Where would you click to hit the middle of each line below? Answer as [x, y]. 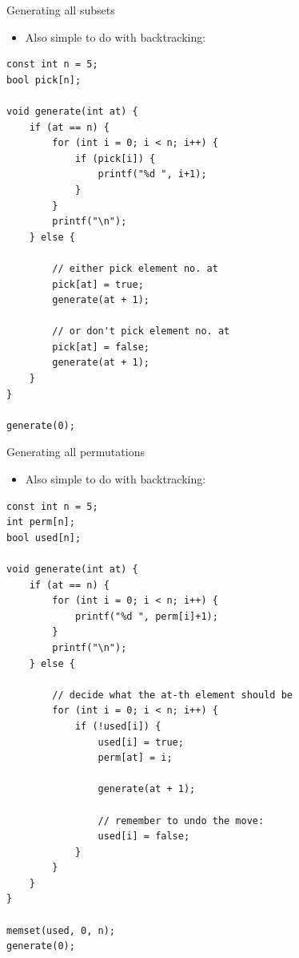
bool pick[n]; [44, 80]
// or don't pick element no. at [141, 331]
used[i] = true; [141, 742]
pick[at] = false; [101, 347]
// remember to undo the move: [181, 821]
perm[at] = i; [135, 758]
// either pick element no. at [135, 268]
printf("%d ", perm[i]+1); [146, 616]
